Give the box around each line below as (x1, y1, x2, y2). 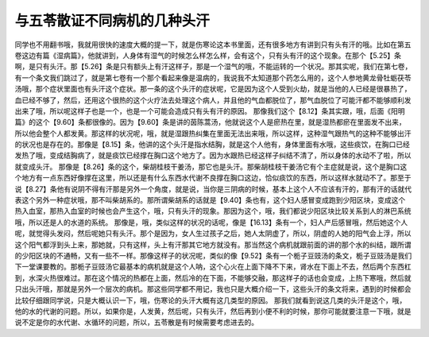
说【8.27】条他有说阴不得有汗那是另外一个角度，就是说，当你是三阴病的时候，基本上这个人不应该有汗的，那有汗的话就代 (14, 184, 412, 194)
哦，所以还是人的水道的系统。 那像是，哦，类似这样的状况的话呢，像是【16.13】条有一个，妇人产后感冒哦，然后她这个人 (14, 217, 408, 227)
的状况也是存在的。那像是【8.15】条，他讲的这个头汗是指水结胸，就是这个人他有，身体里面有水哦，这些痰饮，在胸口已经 (14, 140, 411, 149)
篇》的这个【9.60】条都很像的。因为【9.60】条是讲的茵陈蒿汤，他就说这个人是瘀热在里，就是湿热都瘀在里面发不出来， (14, 118, 407, 127)
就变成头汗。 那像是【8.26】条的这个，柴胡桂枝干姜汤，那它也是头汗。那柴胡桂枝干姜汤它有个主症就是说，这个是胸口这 (14, 161, 408, 171)
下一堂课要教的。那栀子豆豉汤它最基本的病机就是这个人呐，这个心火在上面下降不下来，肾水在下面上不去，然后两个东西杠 (14, 262, 412, 272)
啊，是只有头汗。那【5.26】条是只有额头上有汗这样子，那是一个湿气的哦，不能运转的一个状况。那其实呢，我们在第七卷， (14, 62, 412, 72)
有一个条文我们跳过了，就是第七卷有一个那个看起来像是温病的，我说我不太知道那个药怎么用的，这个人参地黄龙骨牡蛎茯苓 (14, 72, 412, 83)
